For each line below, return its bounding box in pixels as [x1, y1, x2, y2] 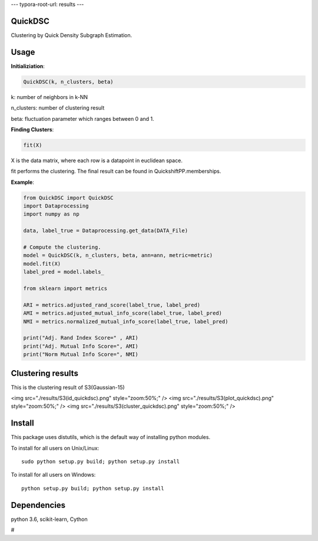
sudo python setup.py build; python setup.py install [21, 458, 180, 465]
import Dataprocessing [23, 203, 89, 209]
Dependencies [11, 500, 66, 510]
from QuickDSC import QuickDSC [23, 194, 114, 201]
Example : [11, 179, 35, 186]
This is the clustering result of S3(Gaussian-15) [11, 384, 125, 391]
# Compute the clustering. [23, 244, 101, 250]
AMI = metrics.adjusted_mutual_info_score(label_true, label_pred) [23, 310, 223, 316]
